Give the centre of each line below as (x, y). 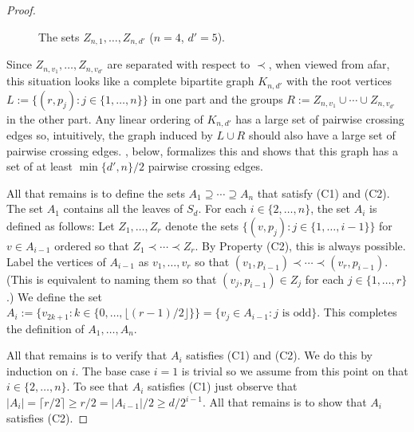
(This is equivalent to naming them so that (112, 279)
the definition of (45, 328)
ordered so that (92, 246)
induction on (37, 370)
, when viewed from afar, (329, 64)
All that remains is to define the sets (96, 192)
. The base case (112, 370)
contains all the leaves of (123, 208)
